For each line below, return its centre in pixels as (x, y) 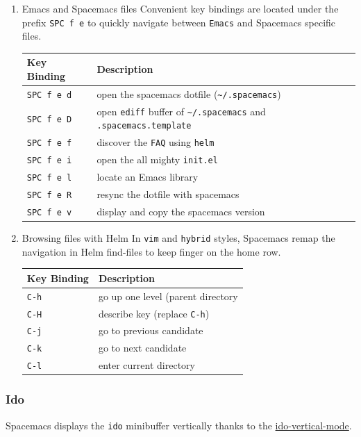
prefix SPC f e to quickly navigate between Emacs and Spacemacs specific (179, 22)
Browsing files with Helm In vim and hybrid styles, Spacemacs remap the (178, 238)
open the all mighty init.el (157, 159)
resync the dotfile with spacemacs (168, 194)
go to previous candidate (151, 330)
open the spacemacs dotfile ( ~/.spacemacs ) (189, 93)
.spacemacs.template (144, 126)
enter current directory (146, 365)
